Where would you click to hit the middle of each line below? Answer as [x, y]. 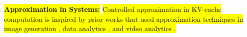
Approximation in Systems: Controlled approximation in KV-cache [113, 9]
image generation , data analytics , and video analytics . [90, 28]
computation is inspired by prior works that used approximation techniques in [124, 18]
